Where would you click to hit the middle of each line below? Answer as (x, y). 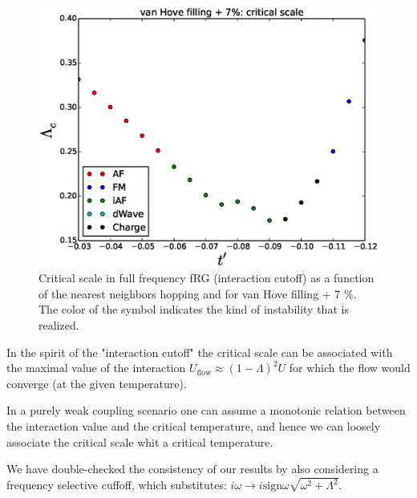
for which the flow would (350, 368)
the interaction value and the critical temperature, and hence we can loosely (194, 425)
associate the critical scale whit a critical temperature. (140, 441)
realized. (59, 325)
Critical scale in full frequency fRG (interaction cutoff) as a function (206, 278)
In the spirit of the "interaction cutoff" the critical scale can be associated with (200, 352)
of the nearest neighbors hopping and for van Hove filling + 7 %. (198, 293)
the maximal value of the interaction (96, 368)
